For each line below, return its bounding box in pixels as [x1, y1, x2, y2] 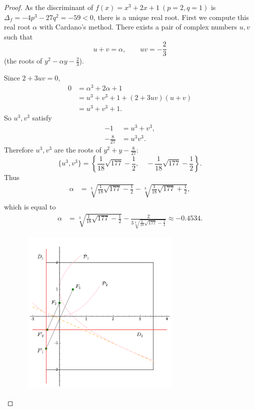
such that [4, 31, 33, 41]
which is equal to [4, 201, 56, 212]
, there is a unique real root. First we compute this [93, 11, 249, 22]
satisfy [32, 112, 52, 123]
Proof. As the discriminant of [4, 2, 93, 12]
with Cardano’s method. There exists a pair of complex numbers [39, 21, 237, 32]
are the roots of [54, 144, 101, 155]
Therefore [4, 144, 33, 155]
